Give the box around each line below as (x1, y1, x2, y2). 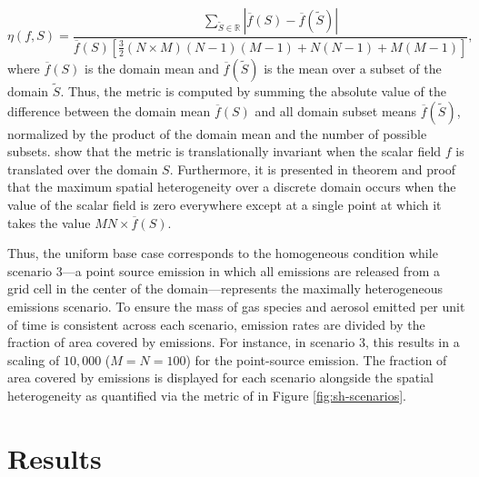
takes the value (7, 213, 91, 232)
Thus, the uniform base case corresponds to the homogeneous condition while (7, 243, 438, 263)
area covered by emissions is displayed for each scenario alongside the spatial (7, 368, 434, 387)
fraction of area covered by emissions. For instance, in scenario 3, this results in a (7, 333, 460, 352)
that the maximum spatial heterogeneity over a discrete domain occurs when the (7, 177, 456, 196)
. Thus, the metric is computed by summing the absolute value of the (60, 82, 446, 101)
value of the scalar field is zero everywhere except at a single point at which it (7, 195, 442, 214)
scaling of (7, 350, 60, 369)
